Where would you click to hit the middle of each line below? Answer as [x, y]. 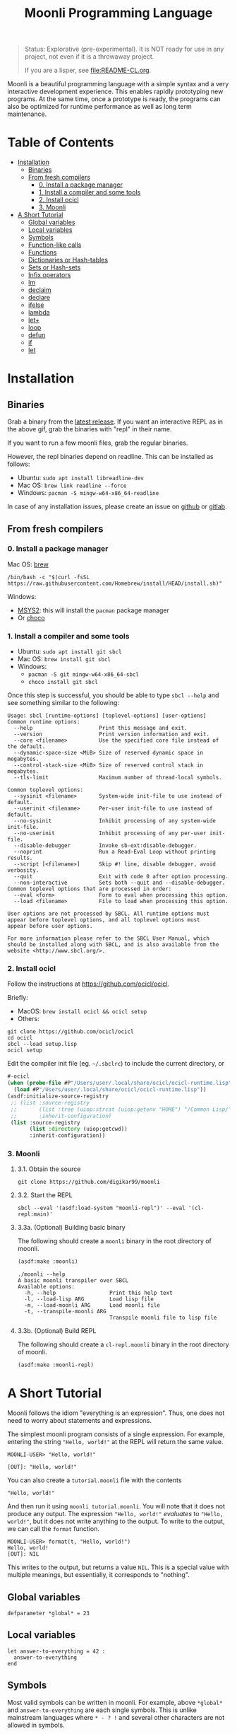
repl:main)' [35, 1214]
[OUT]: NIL [23, 1554]
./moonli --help [41, 1274]
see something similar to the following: [63, 703]
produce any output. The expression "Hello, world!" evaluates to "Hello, [115, 1514]
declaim [39, 290]
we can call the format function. [54, 1529]
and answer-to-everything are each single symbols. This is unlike [102, 1710]
